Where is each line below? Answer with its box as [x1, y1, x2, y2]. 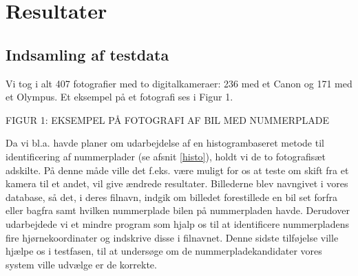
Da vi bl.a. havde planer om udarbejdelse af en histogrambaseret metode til [6, 136, 324, 150]
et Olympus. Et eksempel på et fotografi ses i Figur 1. [6, 89, 233, 104]
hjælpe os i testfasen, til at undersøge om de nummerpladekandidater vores [6, 244, 322, 258]
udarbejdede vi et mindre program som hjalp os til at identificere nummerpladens [6, 216, 350, 231]
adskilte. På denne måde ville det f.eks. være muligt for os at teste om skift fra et [6, 162, 349, 177]
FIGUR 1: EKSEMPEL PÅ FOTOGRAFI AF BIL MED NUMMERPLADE [6, 112, 330, 127]
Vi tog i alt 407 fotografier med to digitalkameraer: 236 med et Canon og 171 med [6, 76, 352, 90]
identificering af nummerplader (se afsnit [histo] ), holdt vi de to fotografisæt [6, 149, 326, 163]
